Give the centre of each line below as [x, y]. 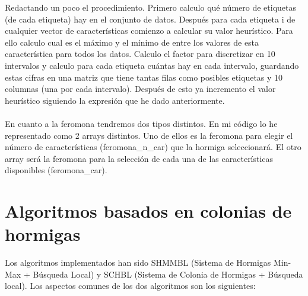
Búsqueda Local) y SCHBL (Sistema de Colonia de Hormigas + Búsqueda [168, 274]
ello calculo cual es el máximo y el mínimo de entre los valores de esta [132, 42]
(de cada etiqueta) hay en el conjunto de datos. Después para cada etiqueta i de [150, 19]
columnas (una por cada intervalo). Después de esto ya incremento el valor [140, 89]
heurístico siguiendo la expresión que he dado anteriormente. [115, 100]
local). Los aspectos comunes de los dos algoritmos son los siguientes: [130, 286]
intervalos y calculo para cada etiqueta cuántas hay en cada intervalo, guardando [152, 65]
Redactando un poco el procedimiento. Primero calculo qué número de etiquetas [151, 7]
